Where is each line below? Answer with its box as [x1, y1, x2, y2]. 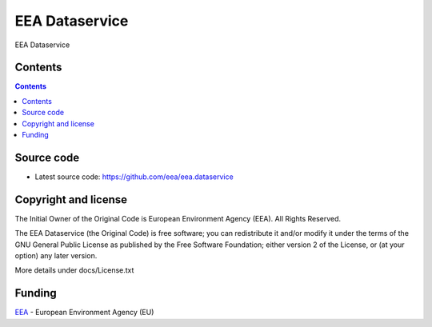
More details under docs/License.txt [14, 265, 134, 275]
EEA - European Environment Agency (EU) [14, 308, 154, 317]
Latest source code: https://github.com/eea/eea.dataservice [34, 172, 234, 181]
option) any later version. [14, 251, 98, 260]
